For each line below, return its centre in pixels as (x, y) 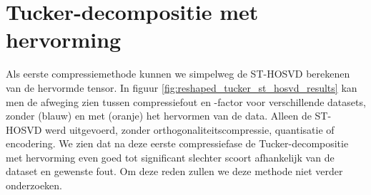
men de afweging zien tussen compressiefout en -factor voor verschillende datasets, (186, 101)
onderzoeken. (34, 185)
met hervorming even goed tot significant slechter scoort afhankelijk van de (170, 157)
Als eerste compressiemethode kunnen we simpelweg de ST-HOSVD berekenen (178, 74)
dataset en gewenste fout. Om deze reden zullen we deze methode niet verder (174, 171)
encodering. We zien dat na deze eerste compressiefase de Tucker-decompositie (177, 143)
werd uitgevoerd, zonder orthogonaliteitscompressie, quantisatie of (190, 129)
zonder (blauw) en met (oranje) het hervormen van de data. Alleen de (159, 116)
